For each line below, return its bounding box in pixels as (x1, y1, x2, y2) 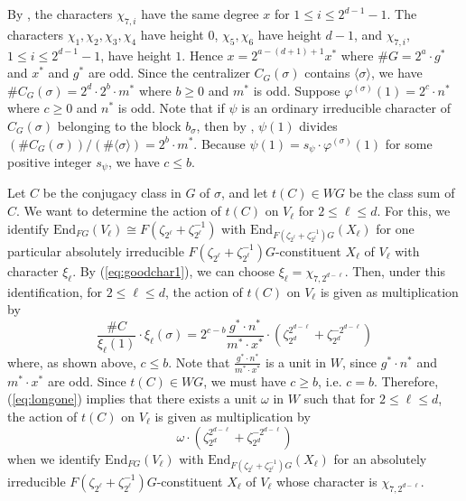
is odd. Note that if (117, 98, 225, 117)
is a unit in (266, 352, 327, 371)
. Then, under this (344, 261, 446, 280)
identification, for (7, 282, 103, 301)
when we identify (7, 449, 101, 468)
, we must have (203, 371, 286, 390)
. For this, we (377, 201, 451, 220)
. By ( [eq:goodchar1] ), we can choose (72, 261, 275, 280)
